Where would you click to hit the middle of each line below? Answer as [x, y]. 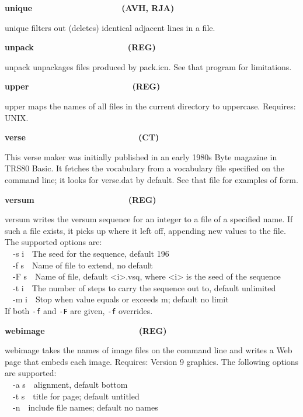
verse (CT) [82, 137]
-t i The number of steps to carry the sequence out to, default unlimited [144, 287]
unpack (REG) [80, 47]
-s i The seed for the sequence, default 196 [91, 253]
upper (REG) [83, 86]
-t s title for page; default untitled [76, 396]
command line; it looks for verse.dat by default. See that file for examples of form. [151, 179]
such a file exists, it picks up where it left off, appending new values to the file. [145, 230]
